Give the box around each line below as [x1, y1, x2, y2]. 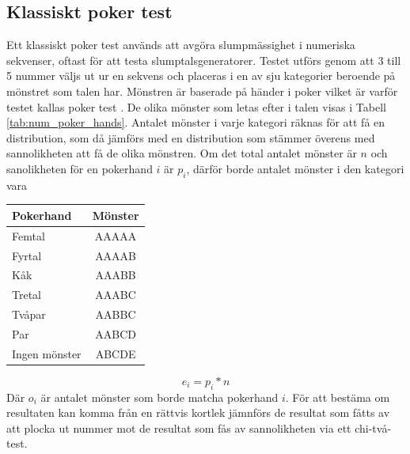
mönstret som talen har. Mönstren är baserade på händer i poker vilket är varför [6, 82, 398, 99]
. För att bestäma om [285, 388, 390, 405]
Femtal [12, 227, 45, 244]
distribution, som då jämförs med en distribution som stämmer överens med [6, 129, 375, 146]
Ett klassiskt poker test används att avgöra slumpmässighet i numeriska [6, 36, 355, 53]
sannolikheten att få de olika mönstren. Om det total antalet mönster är [6, 145, 357, 161]
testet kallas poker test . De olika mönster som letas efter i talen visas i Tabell [6, 98, 386, 115]
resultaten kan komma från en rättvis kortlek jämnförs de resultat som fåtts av [6, 404, 390, 421]
